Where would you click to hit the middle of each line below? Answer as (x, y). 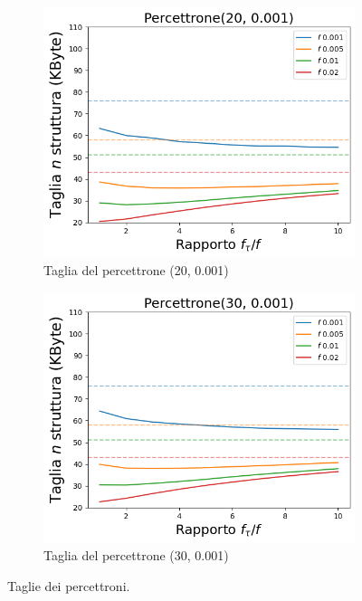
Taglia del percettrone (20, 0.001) (136, 270)
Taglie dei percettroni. (69, 586)
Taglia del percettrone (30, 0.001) (136, 555)
